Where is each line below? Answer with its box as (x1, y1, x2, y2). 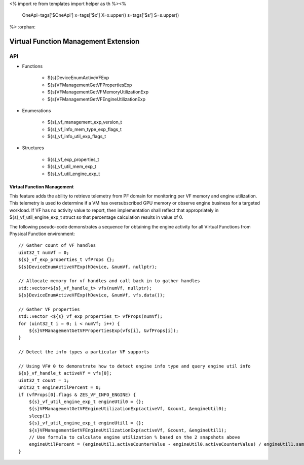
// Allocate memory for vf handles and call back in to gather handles (18, 278, 200, 284)
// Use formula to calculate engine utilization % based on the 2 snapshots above (28, 434, 240, 440)
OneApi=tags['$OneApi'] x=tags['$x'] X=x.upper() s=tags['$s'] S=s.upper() (22, 12, 179, 18)
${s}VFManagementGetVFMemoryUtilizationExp (47, 89, 149, 95)
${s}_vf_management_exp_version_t (47, 119, 122, 125)
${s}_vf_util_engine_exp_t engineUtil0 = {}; (28, 398, 144, 405)
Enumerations (22, 107, 51, 114)
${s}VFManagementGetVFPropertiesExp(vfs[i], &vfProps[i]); (28, 328, 179, 334)
